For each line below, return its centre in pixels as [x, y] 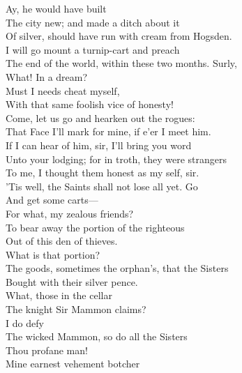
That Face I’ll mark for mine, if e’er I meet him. [108, 131]
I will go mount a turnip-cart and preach [93, 49]
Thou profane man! [47, 350]
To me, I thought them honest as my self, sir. [103, 173]
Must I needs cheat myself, [63, 90]
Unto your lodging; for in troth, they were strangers [116, 159]
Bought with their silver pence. [72, 281]
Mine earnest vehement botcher [73, 364]
